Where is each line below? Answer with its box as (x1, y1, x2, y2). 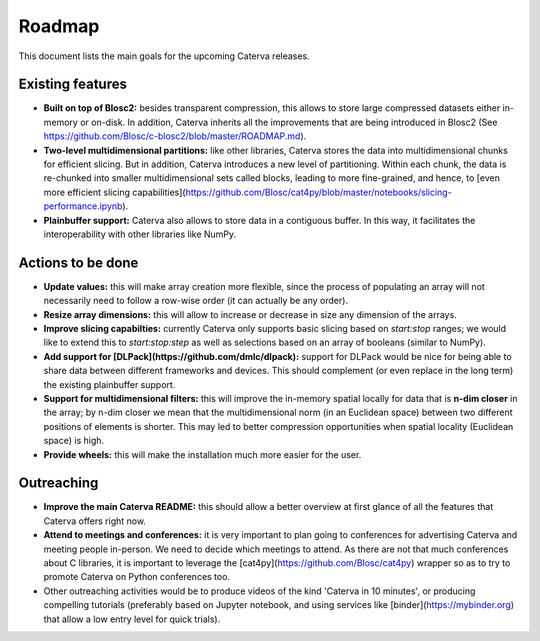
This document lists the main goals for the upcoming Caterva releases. (18, 50, 310, 62)
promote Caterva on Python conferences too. (43, 571, 230, 583)
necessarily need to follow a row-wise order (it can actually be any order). (43, 295, 349, 307)
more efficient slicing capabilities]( (43, 186, 186, 198)
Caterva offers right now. (43, 515, 147, 527)
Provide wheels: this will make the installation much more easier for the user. (43, 448, 362, 460)
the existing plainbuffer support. (43, 378, 176, 390)
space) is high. (43, 435, 105, 447)
